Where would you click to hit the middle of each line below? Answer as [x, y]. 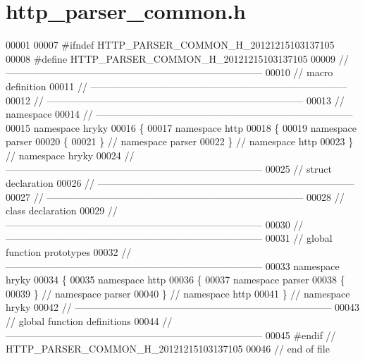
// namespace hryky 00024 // [70, 155]
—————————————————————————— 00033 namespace [173, 265]
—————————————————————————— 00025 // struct [169, 169]
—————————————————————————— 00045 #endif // [171, 335]
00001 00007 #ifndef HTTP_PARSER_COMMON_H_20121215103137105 [170, 45]
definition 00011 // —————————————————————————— [177, 86]
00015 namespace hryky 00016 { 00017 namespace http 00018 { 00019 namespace [181, 127]
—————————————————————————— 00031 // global [169, 238]
